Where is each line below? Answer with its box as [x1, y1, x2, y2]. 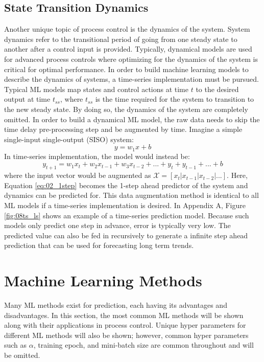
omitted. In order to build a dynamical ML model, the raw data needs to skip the [4, 114, 260, 124]
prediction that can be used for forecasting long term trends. [4, 240, 194, 251]
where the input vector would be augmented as [4, 170, 151, 180]
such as [4, 340, 27, 350]
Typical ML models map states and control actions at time [4, 83, 189, 94]
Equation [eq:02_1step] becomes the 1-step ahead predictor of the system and [4, 179, 248, 190]
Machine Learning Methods [4, 270, 202, 291]
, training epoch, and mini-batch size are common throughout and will [33, 340, 254, 350]
